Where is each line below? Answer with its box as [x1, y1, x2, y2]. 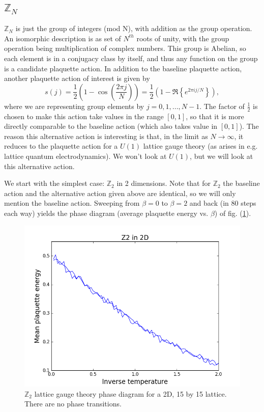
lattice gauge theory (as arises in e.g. [143, 141, 258, 151]
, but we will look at [190, 150, 253, 161]
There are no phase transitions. [24, 398, 122, 409]
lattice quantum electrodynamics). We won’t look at [4, 150, 167, 161]
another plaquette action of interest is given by [4, 73, 150, 84]
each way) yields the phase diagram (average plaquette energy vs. [4, 207, 209, 218]
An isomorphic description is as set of [4, 33, 121, 43]
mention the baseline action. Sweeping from [4, 198, 140, 208]
